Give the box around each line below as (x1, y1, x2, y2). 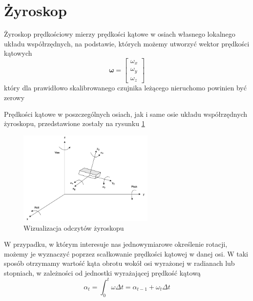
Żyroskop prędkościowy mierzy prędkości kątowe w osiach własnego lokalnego (4, 29, 235, 39)
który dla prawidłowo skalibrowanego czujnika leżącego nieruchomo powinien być (4, 83, 247, 93)
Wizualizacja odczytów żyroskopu (23, 222, 124, 233)
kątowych (4, 48, 32, 58)
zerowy (4, 92, 25, 102)
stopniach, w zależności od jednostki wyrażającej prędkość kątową (4, 267, 201, 278)
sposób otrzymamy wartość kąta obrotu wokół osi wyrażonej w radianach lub (4, 258, 235, 268)
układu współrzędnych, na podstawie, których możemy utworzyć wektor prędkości (4, 38, 250, 48)
